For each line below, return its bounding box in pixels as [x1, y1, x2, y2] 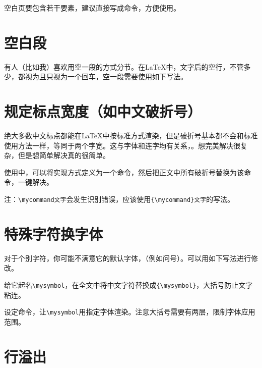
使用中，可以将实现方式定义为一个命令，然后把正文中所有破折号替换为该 [4, 167, 244, 177]
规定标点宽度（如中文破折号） [4, 101, 202, 122]
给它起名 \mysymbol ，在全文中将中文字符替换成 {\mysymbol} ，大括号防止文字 [4, 279, 253, 290]
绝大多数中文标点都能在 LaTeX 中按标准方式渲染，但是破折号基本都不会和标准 [4, 130, 258, 141]
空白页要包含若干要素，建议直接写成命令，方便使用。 [4, 3, 180, 13]
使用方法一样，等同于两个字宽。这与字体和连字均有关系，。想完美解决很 [4, 140, 240, 150]
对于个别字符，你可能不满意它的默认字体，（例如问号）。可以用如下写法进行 [4, 252, 251, 263]
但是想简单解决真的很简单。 [18, 150, 110, 161]
